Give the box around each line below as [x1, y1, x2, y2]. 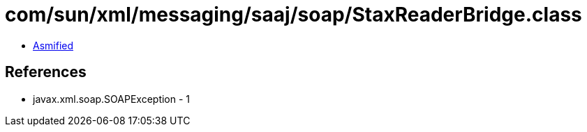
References [5, 63, 87, 81]
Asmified [33, 39, 74, 51]
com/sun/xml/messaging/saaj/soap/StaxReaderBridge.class [5, 3, 582, 26]
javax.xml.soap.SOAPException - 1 [33, 92, 191, 105]
